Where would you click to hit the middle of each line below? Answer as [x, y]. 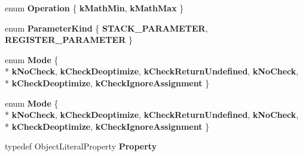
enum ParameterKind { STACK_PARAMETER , [106, 28]
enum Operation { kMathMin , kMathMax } [94, 8]
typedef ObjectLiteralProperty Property [81, 146]
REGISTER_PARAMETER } [69, 40]
